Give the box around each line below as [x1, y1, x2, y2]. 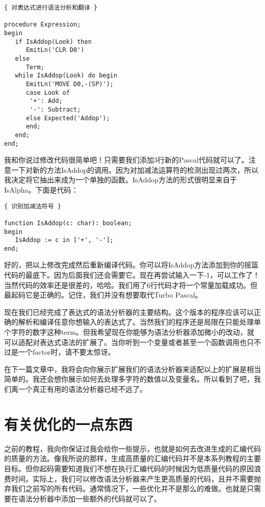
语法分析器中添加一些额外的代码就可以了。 [18, 493, 161, 503]
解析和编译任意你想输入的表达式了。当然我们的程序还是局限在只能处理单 [18, 316, 261, 327]
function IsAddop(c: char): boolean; [4, 219, 132, 227]
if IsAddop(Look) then [15, 38, 92, 45]
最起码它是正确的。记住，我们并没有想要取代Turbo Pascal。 [4, 289, 202, 300]
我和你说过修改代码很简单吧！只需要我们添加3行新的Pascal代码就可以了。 [4, 154, 249, 165]
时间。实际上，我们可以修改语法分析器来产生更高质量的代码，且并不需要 [11, 473, 254, 484]
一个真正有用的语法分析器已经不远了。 [18, 384, 147, 394]
